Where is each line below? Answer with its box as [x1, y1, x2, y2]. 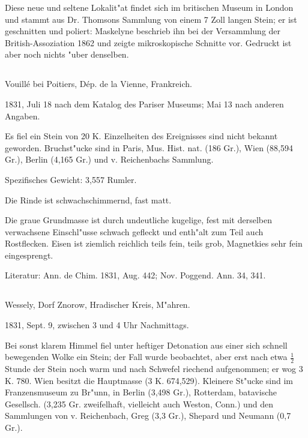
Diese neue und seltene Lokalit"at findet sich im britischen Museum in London [5, 1, 294, 13]
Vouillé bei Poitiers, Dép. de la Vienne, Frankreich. [5, 77, 192, 90]
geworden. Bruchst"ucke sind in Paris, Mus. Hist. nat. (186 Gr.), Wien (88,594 [5, 141, 293, 154]
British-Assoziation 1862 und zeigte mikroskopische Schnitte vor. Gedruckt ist [5, 36, 292, 49]
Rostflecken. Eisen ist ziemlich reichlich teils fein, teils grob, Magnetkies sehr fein [5, 237, 303, 250]
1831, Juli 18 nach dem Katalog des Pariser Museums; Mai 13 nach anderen [5, 97, 284, 110]
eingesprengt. [5, 248, 53, 261]
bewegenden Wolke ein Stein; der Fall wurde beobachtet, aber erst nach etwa [5, 350, 288, 363]
